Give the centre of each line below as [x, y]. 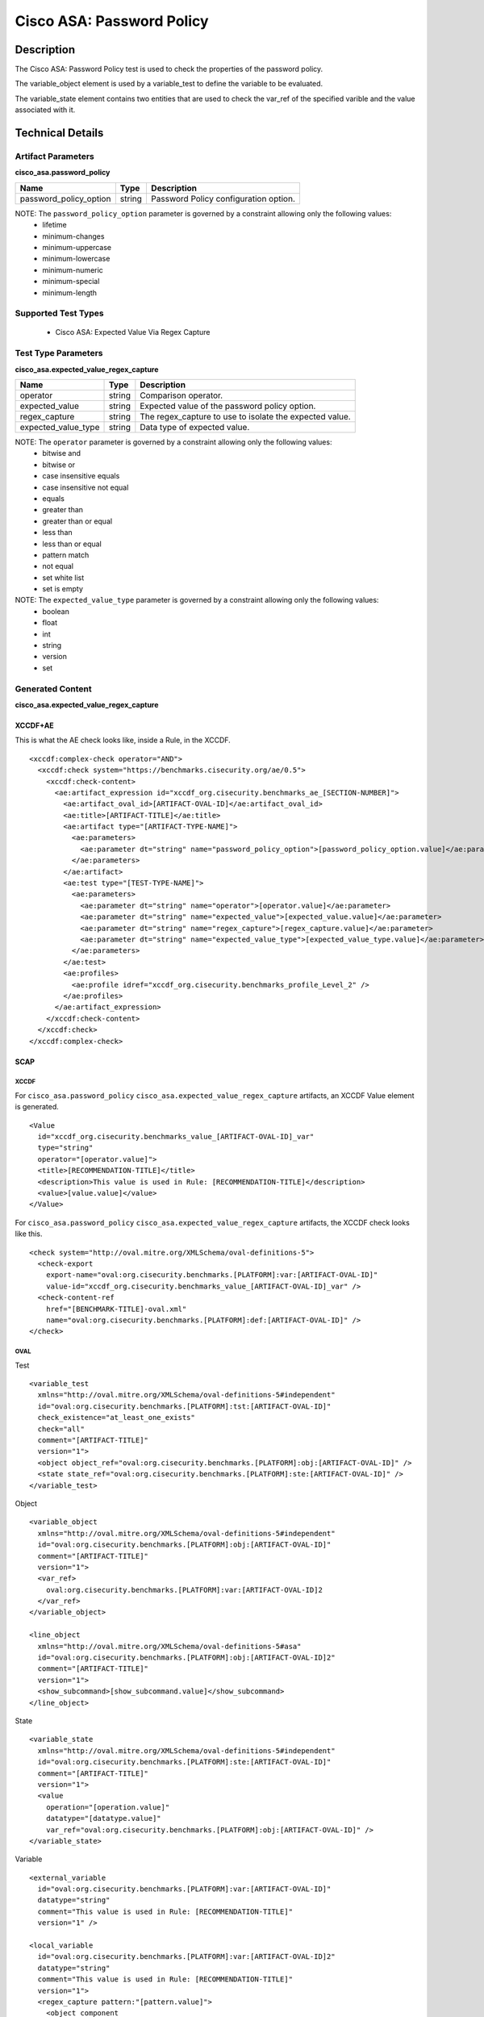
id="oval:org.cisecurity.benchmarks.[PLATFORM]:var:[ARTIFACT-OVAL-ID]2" [186, 1957]
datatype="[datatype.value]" [103, 1819]
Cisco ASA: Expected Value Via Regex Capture [133, 332]
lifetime [55, 225]
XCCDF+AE [34, 725]
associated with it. [45, 110]
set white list [63, 578]
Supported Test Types [59, 313]
